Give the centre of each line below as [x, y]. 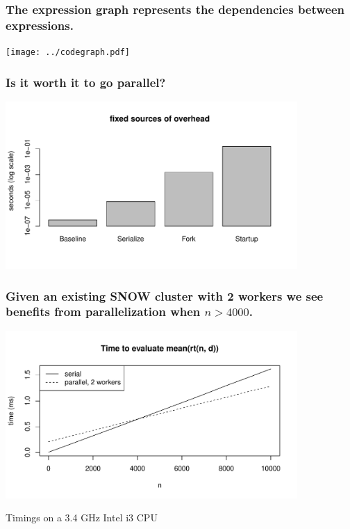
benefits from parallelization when [103, 311]
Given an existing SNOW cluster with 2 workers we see [165, 295]
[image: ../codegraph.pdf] [68, 53]
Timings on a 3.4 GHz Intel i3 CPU [82, 518]
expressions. [40, 25]
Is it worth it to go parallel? [86, 82]
